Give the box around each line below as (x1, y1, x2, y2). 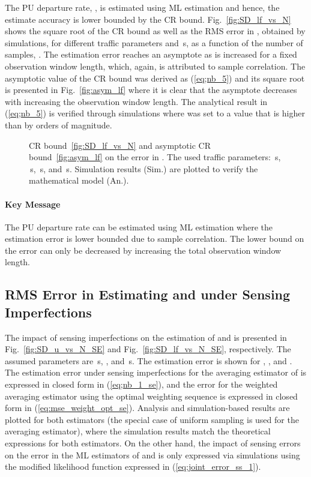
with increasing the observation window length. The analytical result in (5, 95, 268, 107)
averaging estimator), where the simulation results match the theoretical (5, 425, 271, 437)
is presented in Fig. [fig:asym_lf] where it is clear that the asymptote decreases (5, 83, 297, 96)
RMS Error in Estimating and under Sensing (5, 285, 291, 304)
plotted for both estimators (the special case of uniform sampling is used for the (5, 413, 299, 425)
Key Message (5, 197, 61, 210)
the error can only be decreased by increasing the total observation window (5, 244, 282, 256)
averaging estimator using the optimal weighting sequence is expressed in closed (5, 389, 298, 402)
